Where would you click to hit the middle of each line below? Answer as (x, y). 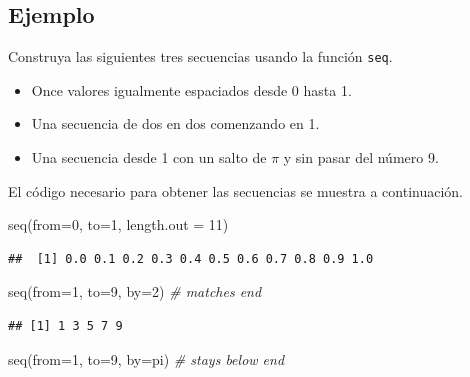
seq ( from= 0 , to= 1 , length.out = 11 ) (118, 224)
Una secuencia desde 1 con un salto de (149, 157)
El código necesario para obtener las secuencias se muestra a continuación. (235, 190)
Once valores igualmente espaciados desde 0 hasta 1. (191, 89)
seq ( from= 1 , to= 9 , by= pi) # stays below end (146, 358)
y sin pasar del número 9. (361, 157)
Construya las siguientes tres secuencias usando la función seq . (200, 56)
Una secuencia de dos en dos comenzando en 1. (175, 123)
